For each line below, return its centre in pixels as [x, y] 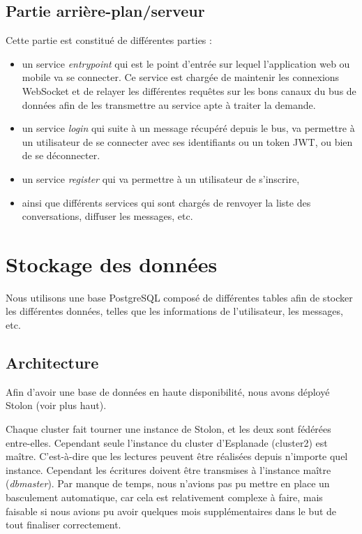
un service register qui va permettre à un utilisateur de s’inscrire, [161, 178]
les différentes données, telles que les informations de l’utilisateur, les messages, [174, 311]
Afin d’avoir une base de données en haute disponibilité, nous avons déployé [168, 391]
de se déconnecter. [61, 155]
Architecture [52, 363]
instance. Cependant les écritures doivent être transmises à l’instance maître [168, 469]
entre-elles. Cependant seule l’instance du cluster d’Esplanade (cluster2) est [167, 442]
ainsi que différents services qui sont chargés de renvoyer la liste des [166, 202]
